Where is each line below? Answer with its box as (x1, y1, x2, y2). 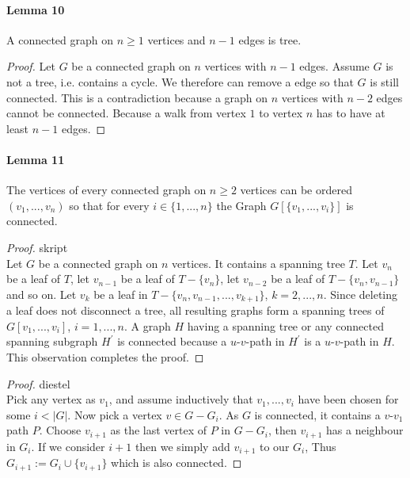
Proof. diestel (6, 375, 70, 392)
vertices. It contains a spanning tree (172, 254, 345, 271)
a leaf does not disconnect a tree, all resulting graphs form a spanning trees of (6, 302, 385, 319)
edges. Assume (299, 58, 370, 75)
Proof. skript (6, 239, 68, 255)
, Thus (305, 438, 336, 454)
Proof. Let (6, 58, 55, 75)
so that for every (69, 197, 150, 213)
